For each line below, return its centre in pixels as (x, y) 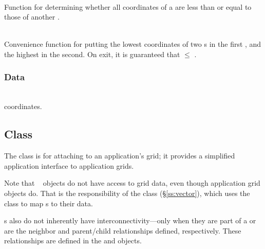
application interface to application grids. (69, 165)
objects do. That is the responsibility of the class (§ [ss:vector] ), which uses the (127, 193)
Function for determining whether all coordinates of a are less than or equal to (128, 6)
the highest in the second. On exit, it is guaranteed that (92, 54)
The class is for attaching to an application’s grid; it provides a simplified (120, 156)
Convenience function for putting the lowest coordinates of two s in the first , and (133, 44)
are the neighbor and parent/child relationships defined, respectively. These (123, 230)
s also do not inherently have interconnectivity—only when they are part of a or (130, 220)
